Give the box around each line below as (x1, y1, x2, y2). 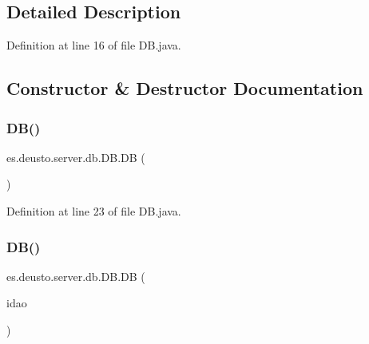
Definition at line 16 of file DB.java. (6, 37, 181, 53)
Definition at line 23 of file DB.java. (6, 202, 181, 219)
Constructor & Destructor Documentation (6, 76, 363, 101)
